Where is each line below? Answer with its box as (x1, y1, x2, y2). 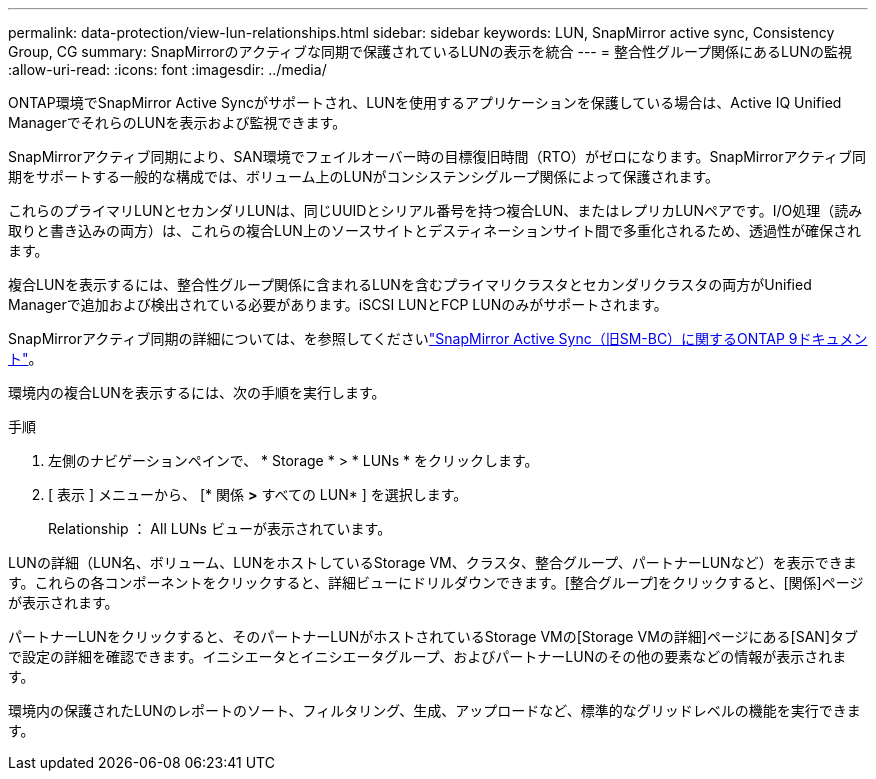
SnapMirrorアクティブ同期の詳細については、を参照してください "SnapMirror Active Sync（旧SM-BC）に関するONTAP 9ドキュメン (8, 330, 868, 347)
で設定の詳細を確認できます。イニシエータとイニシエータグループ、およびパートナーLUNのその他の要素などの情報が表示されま (8, 648, 847, 665)
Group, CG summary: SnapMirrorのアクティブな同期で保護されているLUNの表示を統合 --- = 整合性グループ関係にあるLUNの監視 (8, 43, 852, 60)
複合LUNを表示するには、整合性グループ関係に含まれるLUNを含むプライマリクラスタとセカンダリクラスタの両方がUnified (8, 276, 812, 293)
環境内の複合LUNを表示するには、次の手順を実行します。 (8, 384, 386, 401)
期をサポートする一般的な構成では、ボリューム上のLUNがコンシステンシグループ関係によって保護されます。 (8, 168, 720, 185)
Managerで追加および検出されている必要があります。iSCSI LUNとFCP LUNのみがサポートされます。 (8, 296, 668, 313)
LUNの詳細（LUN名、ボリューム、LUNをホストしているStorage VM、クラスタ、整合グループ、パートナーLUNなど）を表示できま (8, 554, 857, 571)
